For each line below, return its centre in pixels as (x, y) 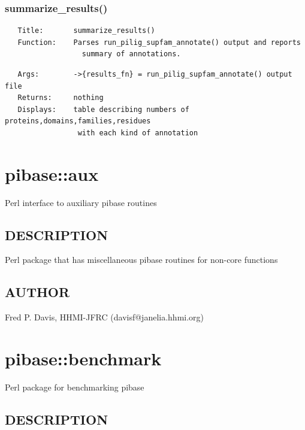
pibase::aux (52, 173)
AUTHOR (37, 292)
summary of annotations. (131, 54)
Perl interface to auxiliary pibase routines (81, 202)
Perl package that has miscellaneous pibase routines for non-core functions (141, 260)
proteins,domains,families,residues (78, 121)
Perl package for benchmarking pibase (75, 387)
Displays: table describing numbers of (103, 109)
